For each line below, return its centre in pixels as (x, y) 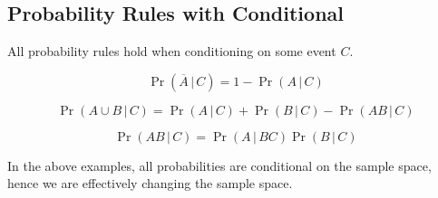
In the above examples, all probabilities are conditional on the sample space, (219, 165)
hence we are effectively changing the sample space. (150, 183)
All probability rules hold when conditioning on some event (172, 51)
